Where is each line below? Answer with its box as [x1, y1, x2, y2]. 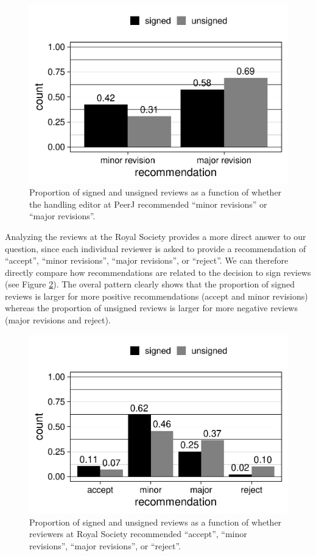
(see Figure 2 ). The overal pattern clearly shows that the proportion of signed [5, 278, 295, 290]
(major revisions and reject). [5, 314, 111, 326]
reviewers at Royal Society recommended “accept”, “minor [29, 527, 247, 540]
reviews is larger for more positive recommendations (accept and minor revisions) [5, 289, 308, 302]
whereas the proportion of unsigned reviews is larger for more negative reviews [5, 301, 298, 314]
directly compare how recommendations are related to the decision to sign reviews [5, 266, 311, 278]
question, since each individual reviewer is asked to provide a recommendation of [5, 242, 306, 255]
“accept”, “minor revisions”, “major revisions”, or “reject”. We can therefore [5, 254, 289, 267]
